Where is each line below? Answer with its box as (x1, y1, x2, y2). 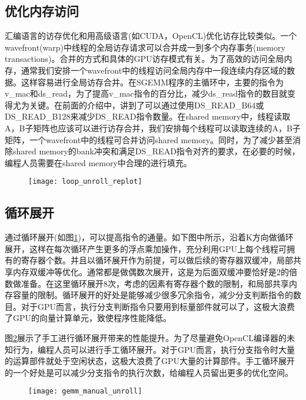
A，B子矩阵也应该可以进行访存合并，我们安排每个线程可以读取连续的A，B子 (5, 121, 301, 134)
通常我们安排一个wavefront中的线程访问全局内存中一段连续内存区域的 (21, 64, 287, 76)
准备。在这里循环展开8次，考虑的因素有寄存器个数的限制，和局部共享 (21, 277, 289, 289)
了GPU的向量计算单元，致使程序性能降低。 (5, 312, 172, 324)
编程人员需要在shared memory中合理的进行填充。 (5, 156, 192, 168)
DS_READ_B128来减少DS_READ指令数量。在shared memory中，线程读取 (5, 110, 291, 123)
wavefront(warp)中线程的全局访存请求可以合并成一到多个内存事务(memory (5, 41, 285, 53)
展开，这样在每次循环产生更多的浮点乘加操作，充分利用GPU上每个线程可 (5, 242, 287, 254)
